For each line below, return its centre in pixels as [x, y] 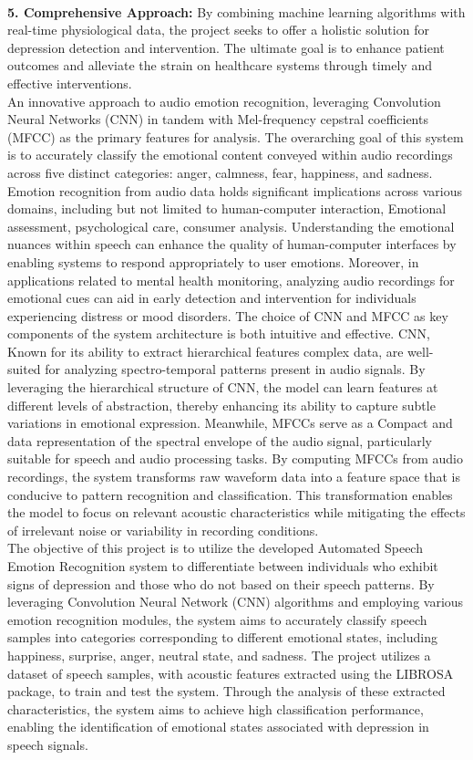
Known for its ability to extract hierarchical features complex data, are [206, 351]
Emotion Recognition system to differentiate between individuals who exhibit [223, 566]
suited [24, 369]
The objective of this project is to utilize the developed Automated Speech [215, 548]
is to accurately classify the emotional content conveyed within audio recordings [230, 155]
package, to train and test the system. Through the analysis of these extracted [226, 691]
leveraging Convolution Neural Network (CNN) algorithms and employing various [236, 602]
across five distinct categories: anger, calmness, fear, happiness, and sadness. [220, 172]
